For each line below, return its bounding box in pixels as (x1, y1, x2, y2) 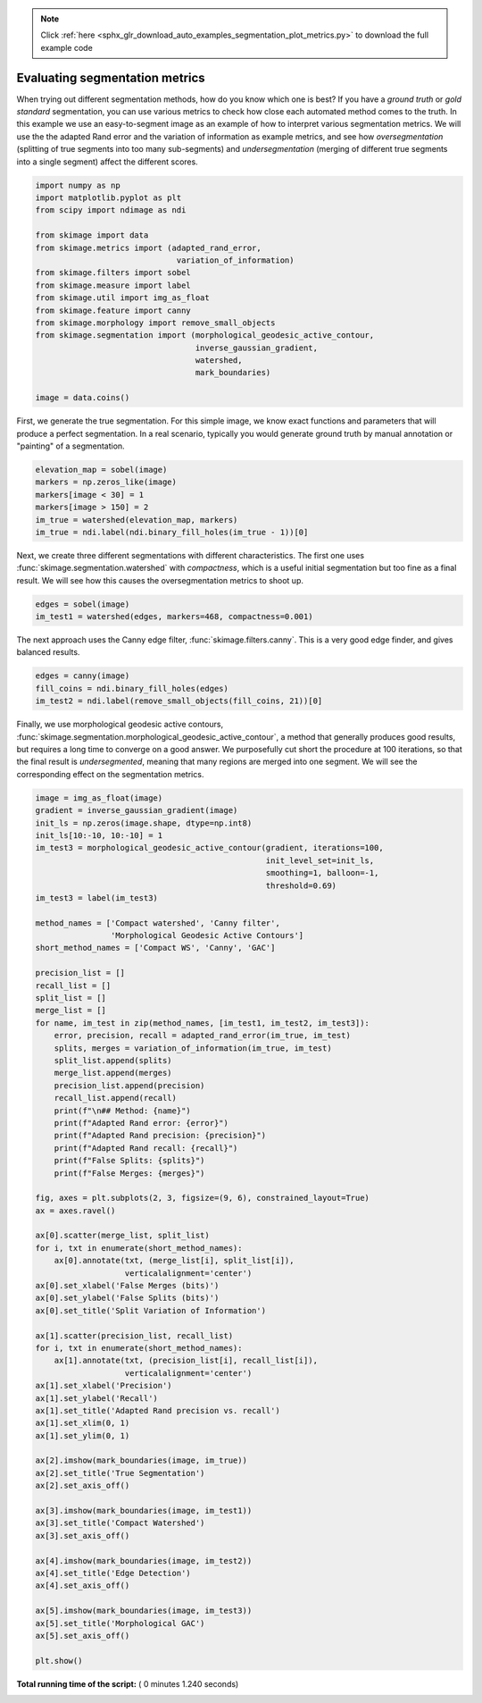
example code (40, 42, 93, 53)
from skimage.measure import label (35, 280, 191, 290)
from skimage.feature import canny (35, 305, 191, 315)
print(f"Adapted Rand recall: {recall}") (54, 1143, 238, 1153)
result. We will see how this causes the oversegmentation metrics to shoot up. (16, 575, 303, 585)
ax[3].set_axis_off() (35, 1531, 130, 1540)
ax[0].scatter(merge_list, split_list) (35, 1230, 210, 1241)
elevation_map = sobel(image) (35, 465, 168, 475)
